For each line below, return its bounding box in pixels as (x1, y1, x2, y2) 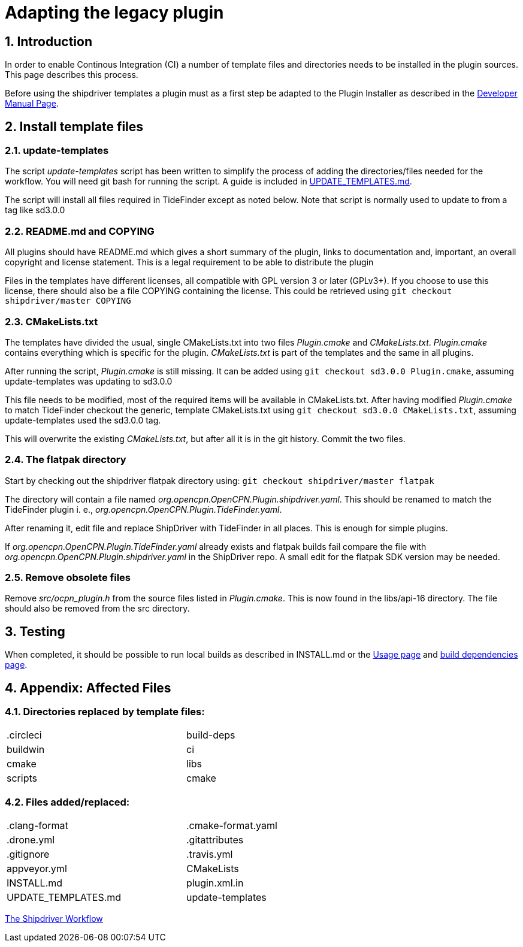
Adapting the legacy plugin (5, 2, 224, 23)
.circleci (7, 729, 42, 742)
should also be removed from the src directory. (5, 603, 190, 614)
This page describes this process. (5, 69, 138, 80)
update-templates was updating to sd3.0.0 (5, 376, 173, 386)
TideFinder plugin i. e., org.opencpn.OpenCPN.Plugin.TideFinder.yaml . (5, 504, 282, 515)
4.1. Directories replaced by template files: (5, 706, 205, 718)
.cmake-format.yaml (186, 819, 277, 832)
